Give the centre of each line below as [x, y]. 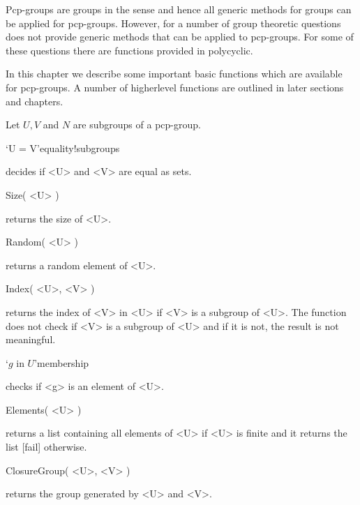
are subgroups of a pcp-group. [137, 125]
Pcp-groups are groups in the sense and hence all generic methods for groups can [179, 9]
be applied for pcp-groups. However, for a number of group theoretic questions [173, 23]
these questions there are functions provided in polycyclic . [129, 50]
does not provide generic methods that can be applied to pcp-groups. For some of [180, 37]
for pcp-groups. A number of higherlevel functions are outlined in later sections [175, 87]
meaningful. [31, 339]
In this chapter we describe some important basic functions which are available [174, 74]
